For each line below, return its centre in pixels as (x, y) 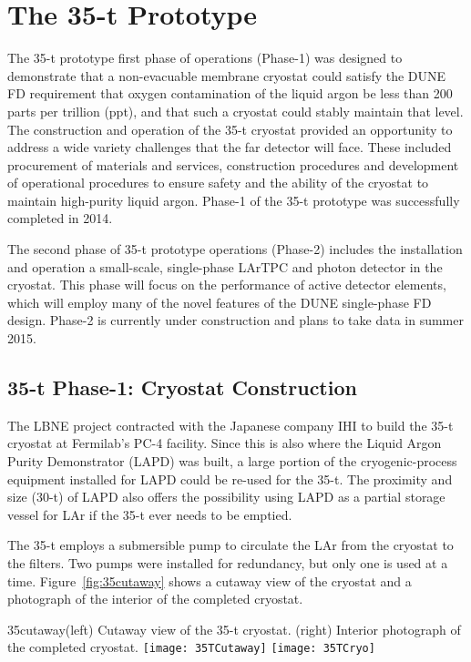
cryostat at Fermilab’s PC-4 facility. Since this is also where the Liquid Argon (225, 443)
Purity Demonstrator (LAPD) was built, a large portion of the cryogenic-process (232, 461)
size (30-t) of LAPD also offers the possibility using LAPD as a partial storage (226, 497)
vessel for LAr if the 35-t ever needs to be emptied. (150, 514)
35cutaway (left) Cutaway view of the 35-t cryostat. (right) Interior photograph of (234, 629)
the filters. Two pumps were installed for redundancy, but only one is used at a (228, 562)
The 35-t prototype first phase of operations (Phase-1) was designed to (205, 58)
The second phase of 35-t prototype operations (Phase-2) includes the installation (235, 249)
